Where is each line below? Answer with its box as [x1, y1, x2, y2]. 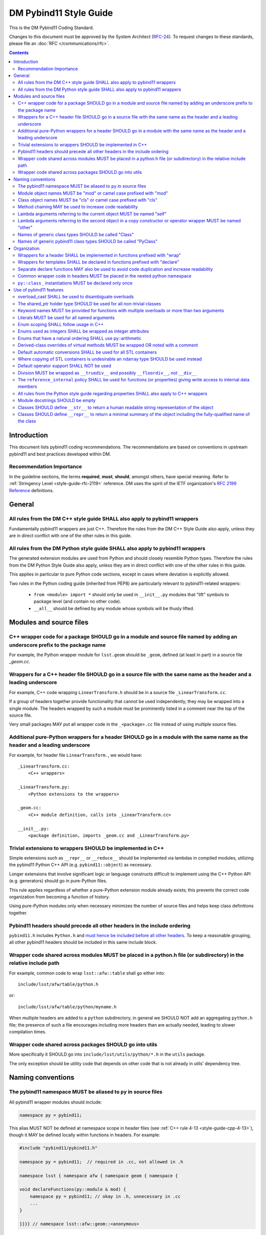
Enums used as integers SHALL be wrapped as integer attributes [18, 329, 149, 334]
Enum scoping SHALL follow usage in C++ [18, 321, 104, 327]
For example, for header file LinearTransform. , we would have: [9, 752, 142, 758]
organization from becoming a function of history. [9, 894, 110, 900]
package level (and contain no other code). [33, 598, 122, 605]
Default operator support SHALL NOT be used [18, 363, 111, 369]
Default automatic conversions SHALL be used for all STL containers [18, 349, 157, 355]
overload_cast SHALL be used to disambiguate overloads [18, 294, 134, 300]
